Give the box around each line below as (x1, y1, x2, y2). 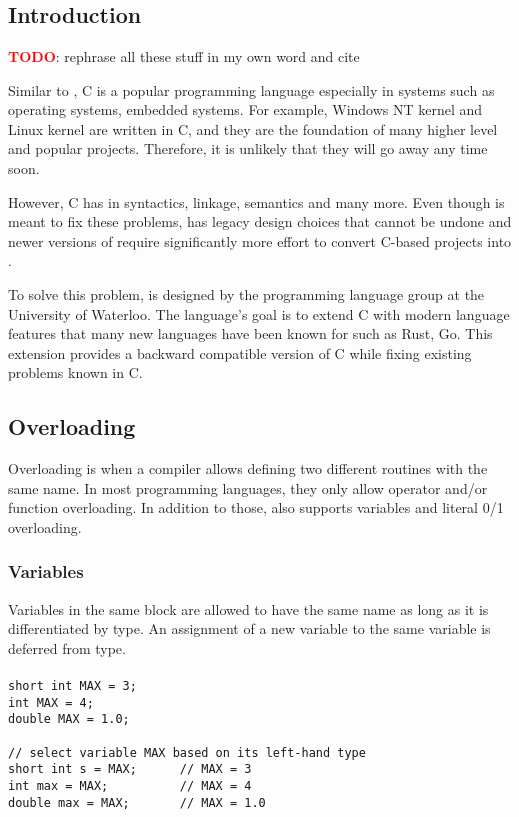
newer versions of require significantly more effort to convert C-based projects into (8, 230, 512, 251)
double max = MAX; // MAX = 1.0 (8, 795, 266, 810)
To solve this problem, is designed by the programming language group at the (8, 283, 485, 304)
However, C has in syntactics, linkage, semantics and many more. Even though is (8, 191, 505, 212)
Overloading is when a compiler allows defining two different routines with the (8, 458, 488, 479)
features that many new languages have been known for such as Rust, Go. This (8, 323, 493, 344)
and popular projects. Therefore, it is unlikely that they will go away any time (8, 138, 488, 159)
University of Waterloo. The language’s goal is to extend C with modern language (8, 303, 510, 324)
